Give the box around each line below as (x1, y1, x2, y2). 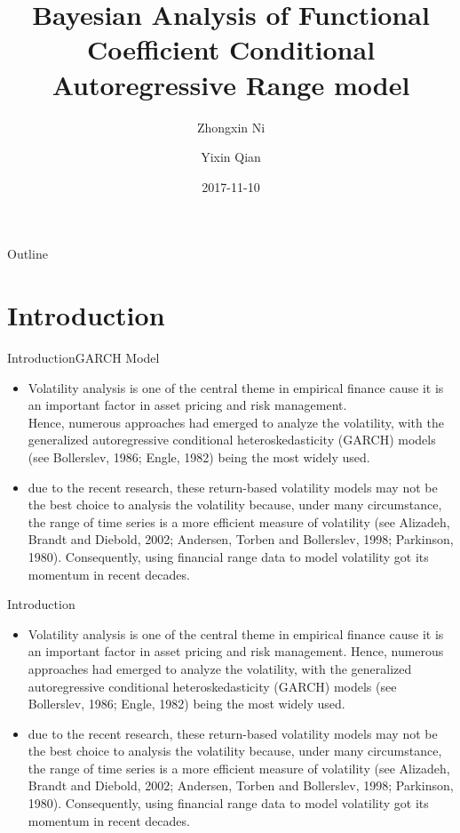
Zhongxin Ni (196, 117, 266, 136)
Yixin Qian (201, 148, 261, 166)
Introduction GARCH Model (7, 348, 160, 366)
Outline (7, 244, 48, 263)
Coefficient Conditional (86, 31, 376, 68)
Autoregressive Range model (52, 66, 410, 102)
